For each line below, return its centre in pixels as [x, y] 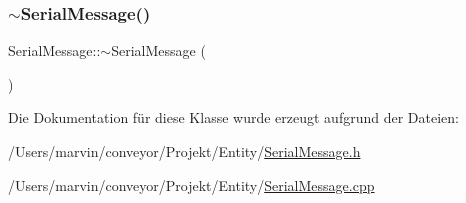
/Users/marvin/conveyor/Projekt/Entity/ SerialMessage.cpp [191, 184]
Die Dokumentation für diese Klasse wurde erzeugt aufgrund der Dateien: [233, 117]
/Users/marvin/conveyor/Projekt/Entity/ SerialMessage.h [184, 151]
